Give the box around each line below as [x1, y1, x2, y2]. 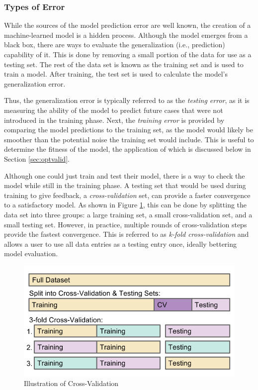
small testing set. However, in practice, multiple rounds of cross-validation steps [4, 219, 247, 229]
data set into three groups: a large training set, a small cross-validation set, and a [4, 209, 253, 219]
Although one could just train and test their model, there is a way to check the [4, 170, 245, 181]
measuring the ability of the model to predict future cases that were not [4, 104, 223, 115]
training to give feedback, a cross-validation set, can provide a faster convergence [4, 190, 251, 200]
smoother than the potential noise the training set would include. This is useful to [4, 134, 254, 144]
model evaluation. [4, 248, 58, 259]
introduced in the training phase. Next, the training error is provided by [4, 114, 225, 125]
